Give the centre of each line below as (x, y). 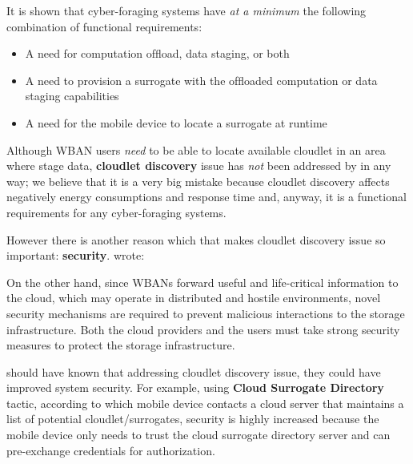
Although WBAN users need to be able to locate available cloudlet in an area (196, 149)
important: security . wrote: (76, 255)
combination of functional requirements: (104, 26)
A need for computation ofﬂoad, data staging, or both (157, 53)
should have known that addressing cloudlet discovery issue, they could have (194, 371)
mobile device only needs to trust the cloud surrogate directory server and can (198, 435)
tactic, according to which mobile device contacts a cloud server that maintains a (205, 403)
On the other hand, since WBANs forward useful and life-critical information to (202, 282)
